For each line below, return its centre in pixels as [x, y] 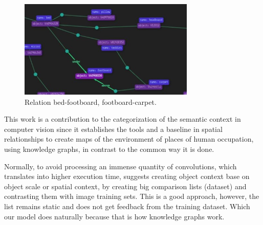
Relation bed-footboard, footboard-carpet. [91, 102]
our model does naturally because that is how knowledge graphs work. [114, 216]
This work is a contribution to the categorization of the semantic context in [123, 119]
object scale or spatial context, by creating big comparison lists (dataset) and [125, 186]
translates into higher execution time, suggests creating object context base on [127, 176]
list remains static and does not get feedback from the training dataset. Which [127, 206]
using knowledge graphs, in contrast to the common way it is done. [109, 149]
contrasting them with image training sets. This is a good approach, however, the [132, 196]
